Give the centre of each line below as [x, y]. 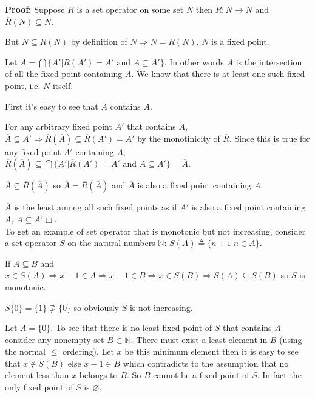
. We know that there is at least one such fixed [218, 74]
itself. [63, 85]
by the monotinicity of [179, 138]
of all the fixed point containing [64, 74]
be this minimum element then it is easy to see [212, 351]
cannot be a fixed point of [201, 375]
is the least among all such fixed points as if [96, 207]
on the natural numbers [111, 243]
